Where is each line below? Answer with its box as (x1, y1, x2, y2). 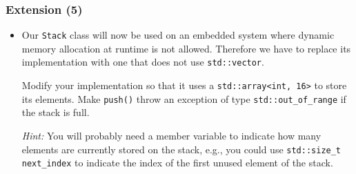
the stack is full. (21, 105, 90, 119)
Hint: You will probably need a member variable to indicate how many (21, 128, 322, 143)
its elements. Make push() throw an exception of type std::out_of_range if (21, 91, 346, 106)
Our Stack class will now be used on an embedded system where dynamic (21, 28, 335, 42)
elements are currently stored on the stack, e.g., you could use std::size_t (21, 142, 342, 156)
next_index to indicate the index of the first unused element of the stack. (21, 155, 333, 170)
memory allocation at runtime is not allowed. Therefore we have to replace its (21, 41, 351, 55)
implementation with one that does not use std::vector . (21, 55, 264, 69)
